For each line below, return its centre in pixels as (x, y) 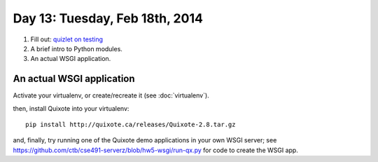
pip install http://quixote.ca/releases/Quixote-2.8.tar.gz (131, 125)
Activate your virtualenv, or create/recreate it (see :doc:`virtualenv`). (111, 95)
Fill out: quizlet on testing (67, 39)
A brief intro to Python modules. (76, 48)
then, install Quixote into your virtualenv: (71, 108)
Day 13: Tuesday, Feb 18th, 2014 (108, 18)
